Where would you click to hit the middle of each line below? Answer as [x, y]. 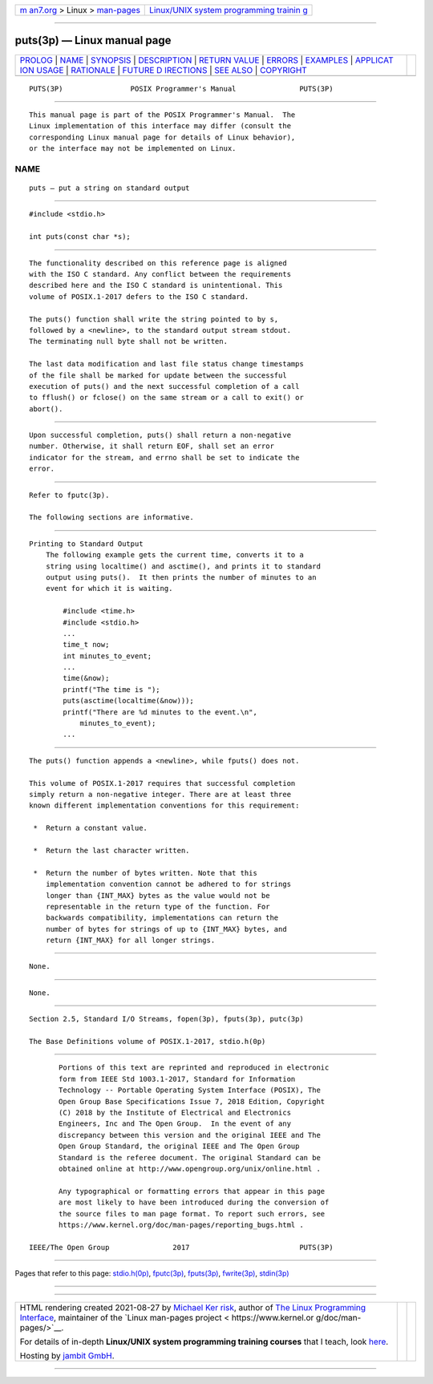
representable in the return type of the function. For [158, 906]
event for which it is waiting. [109, 589]
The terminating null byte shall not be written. [129, 342]
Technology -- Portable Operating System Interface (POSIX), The [190, 1090]
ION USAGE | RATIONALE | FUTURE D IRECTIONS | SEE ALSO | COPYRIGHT [164, 70]
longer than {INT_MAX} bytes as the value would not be [158, 895]
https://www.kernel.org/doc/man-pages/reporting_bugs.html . [181, 1224]
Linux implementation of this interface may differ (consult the [160, 126]
